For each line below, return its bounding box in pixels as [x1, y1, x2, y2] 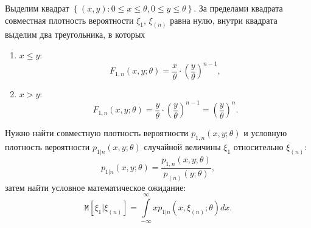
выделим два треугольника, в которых [5, 28, 145, 41]
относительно [233, 140, 284, 153]
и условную [243, 126, 287, 139]
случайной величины [144, 140, 221, 153]
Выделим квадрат [5, 2, 69, 14]
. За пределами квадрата [194, 2, 283, 14]
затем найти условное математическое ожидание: [5, 181, 186, 193]
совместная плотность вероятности [5, 13, 134, 26]
